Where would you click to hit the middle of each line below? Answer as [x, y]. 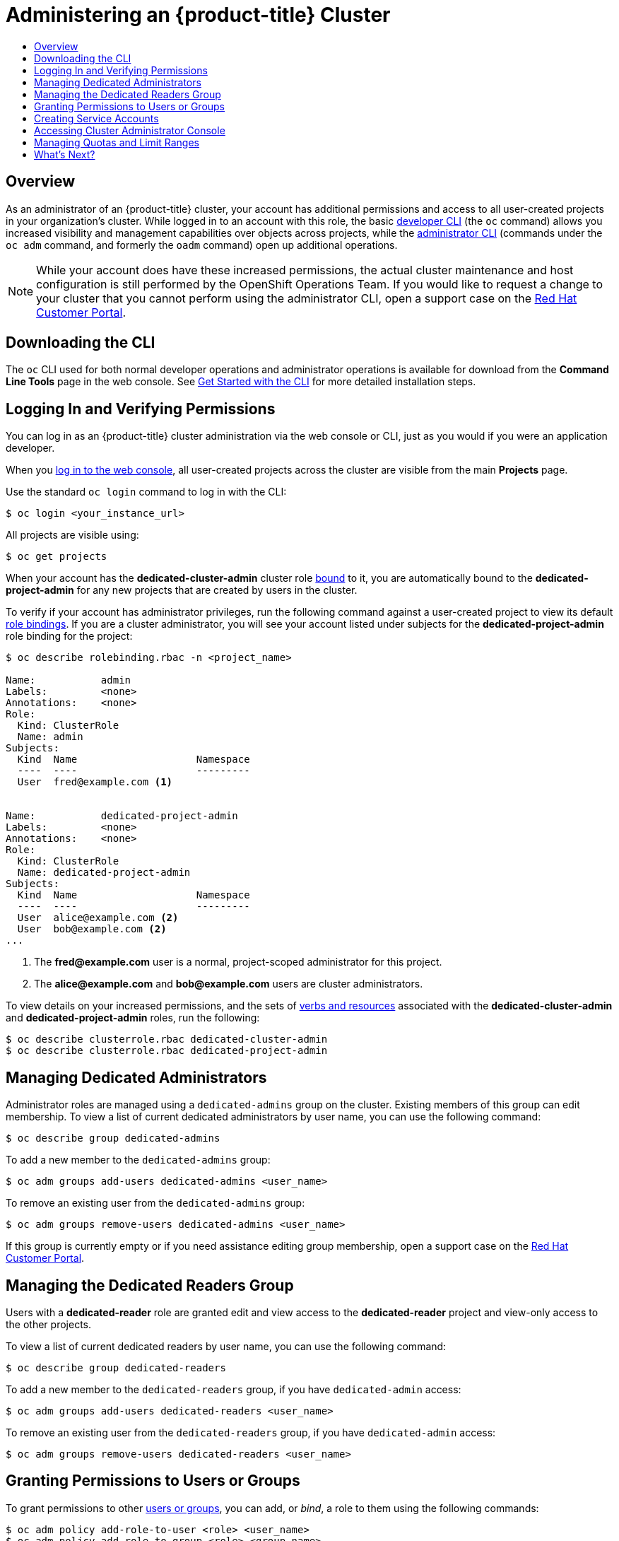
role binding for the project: [69, 636]
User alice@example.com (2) [98, 918]
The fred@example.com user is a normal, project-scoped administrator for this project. [238, 962]
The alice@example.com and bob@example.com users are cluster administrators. [229, 984]
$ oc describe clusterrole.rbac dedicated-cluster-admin [167, 1039]
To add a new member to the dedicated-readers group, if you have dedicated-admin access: [234, 1389]
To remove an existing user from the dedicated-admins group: [155, 1203]
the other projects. [49, 1324]
